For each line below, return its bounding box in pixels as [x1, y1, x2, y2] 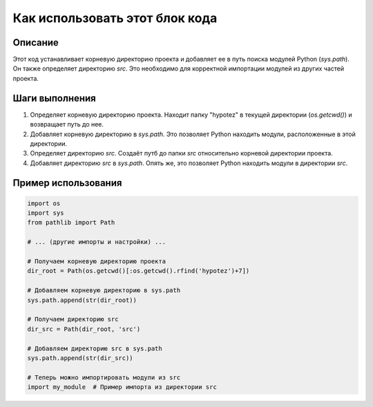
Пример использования [12, 177, 122, 189]
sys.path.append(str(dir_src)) [27, 354, 134, 362]
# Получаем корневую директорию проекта [27, 258, 166, 265]
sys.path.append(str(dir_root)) [27, 296, 137, 304]
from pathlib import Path [27, 218, 115, 227]
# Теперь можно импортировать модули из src [27, 373, 181, 381]
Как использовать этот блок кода [12, 10, 218, 26]
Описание [12, 37, 59, 48]
